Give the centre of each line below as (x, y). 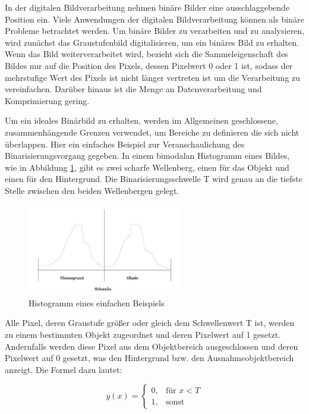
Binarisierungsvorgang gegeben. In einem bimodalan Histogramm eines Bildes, (147, 156)
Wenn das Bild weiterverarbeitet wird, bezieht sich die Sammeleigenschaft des (146, 54)
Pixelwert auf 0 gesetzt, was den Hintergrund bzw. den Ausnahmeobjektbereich (149, 358)
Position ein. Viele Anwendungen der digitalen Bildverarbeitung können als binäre (154, 19)
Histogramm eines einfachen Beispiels (97, 302)
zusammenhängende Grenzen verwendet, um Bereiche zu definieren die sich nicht (152, 132)
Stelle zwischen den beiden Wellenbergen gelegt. (92, 190)
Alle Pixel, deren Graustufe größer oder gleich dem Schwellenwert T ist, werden (150, 323)
